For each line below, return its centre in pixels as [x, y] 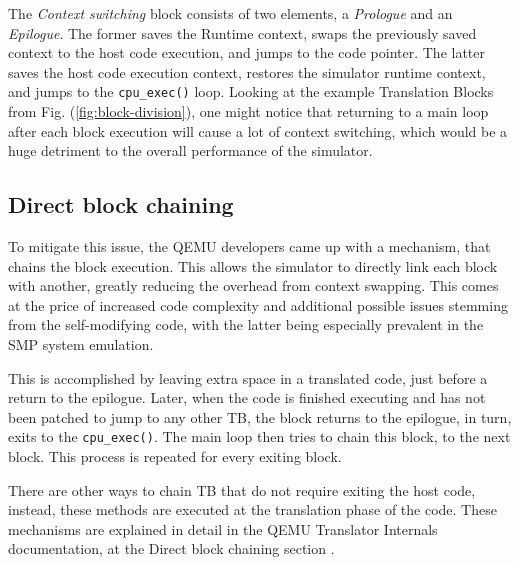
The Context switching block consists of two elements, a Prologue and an [230, 13]
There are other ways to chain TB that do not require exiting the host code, [242, 489]
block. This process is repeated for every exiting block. [175, 456]
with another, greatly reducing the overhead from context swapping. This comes [253, 285]
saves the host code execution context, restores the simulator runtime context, [247, 71]
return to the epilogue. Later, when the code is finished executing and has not [247, 397]
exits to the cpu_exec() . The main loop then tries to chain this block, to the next [259, 436]
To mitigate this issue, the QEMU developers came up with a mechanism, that [249, 246]
